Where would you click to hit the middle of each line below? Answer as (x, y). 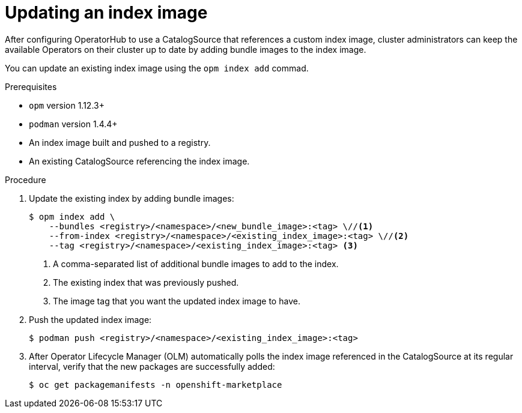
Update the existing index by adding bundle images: (132, 198)
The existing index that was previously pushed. (146, 282)
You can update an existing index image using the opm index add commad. (157, 68)
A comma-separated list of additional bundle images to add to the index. (196, 264)
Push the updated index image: (90, 319)
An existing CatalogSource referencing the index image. (139, 161)
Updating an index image (106, 13)
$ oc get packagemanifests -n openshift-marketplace (156, 384)
